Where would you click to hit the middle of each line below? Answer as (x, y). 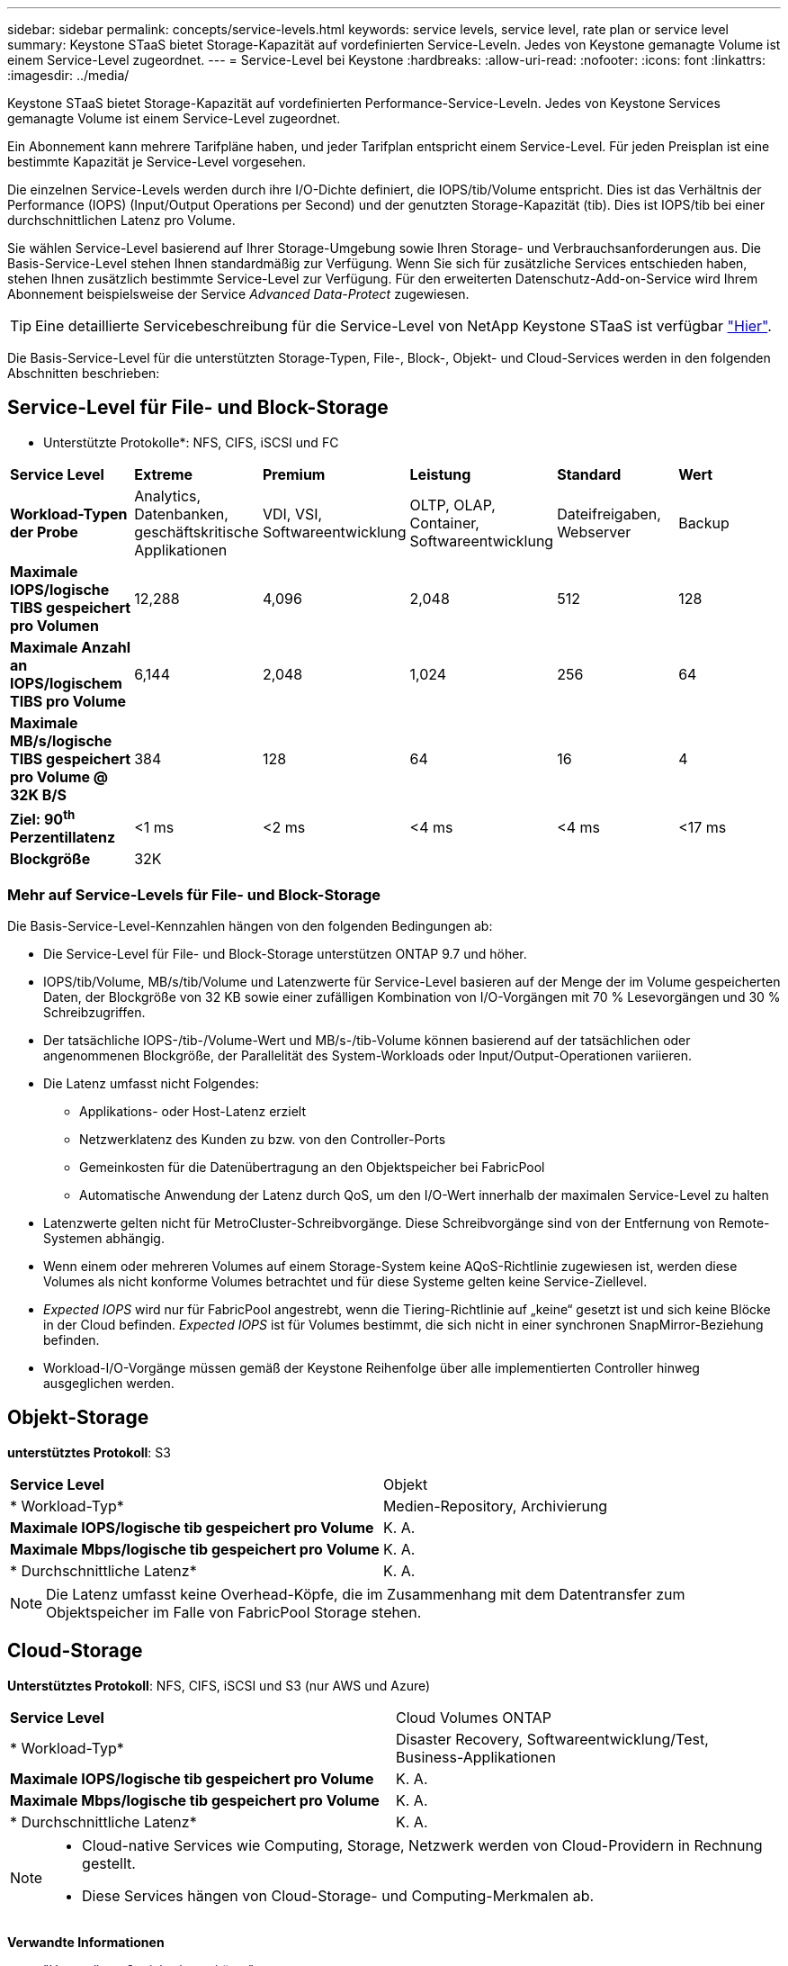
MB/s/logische (61, 740)
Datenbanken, (181, 514)
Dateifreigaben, (609, 514)
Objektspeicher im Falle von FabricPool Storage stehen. (234, 1612)
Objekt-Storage (78, 1418)
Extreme (164, 474)
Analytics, (168, 496)
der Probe (44, 532)
